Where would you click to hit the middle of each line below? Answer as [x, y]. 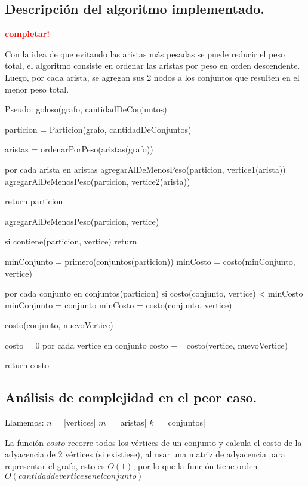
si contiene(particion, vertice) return [71, 241]
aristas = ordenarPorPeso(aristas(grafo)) [79, 149]
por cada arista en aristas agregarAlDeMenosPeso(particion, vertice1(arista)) [145, 169]
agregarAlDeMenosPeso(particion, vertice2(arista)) [98, 181]
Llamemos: [24, 422]
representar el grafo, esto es [55, 466]
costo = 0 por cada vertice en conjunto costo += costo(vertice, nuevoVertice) [147, 345]
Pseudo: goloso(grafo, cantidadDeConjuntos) [86, 109]
